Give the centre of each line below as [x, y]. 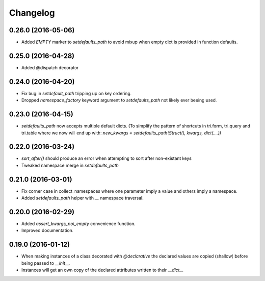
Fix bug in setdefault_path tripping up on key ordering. [77, 93]
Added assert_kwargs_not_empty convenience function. [79, 224]
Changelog [32, 13]
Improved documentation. [47, 230]
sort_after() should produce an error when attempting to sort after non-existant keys [106, 158]
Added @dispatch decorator [50, 67]
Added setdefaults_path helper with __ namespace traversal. [82, 198]
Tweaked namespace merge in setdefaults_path [70, 165]
